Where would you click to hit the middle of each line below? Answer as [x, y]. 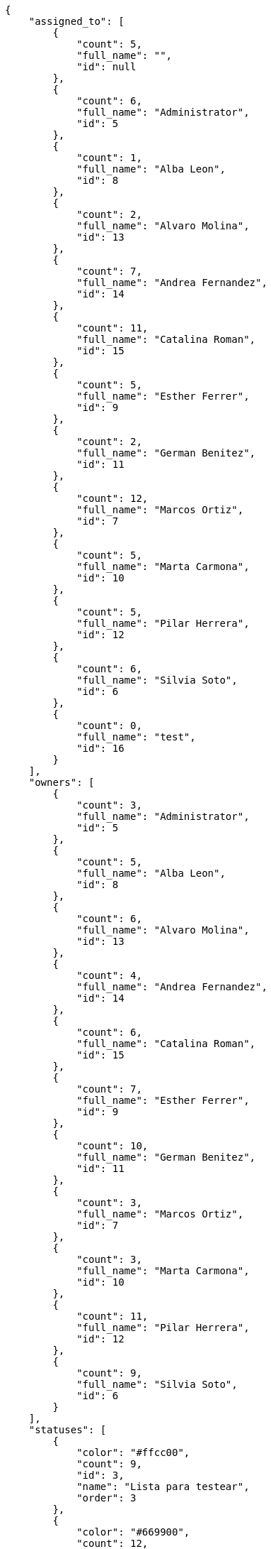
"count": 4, [109, 975]
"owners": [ [62, 782]
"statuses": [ [68, 1430]
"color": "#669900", [133, 1532]
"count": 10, [113, 1146]
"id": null [106, 67]
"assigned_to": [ [76, 21]
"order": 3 [106, 1498]
